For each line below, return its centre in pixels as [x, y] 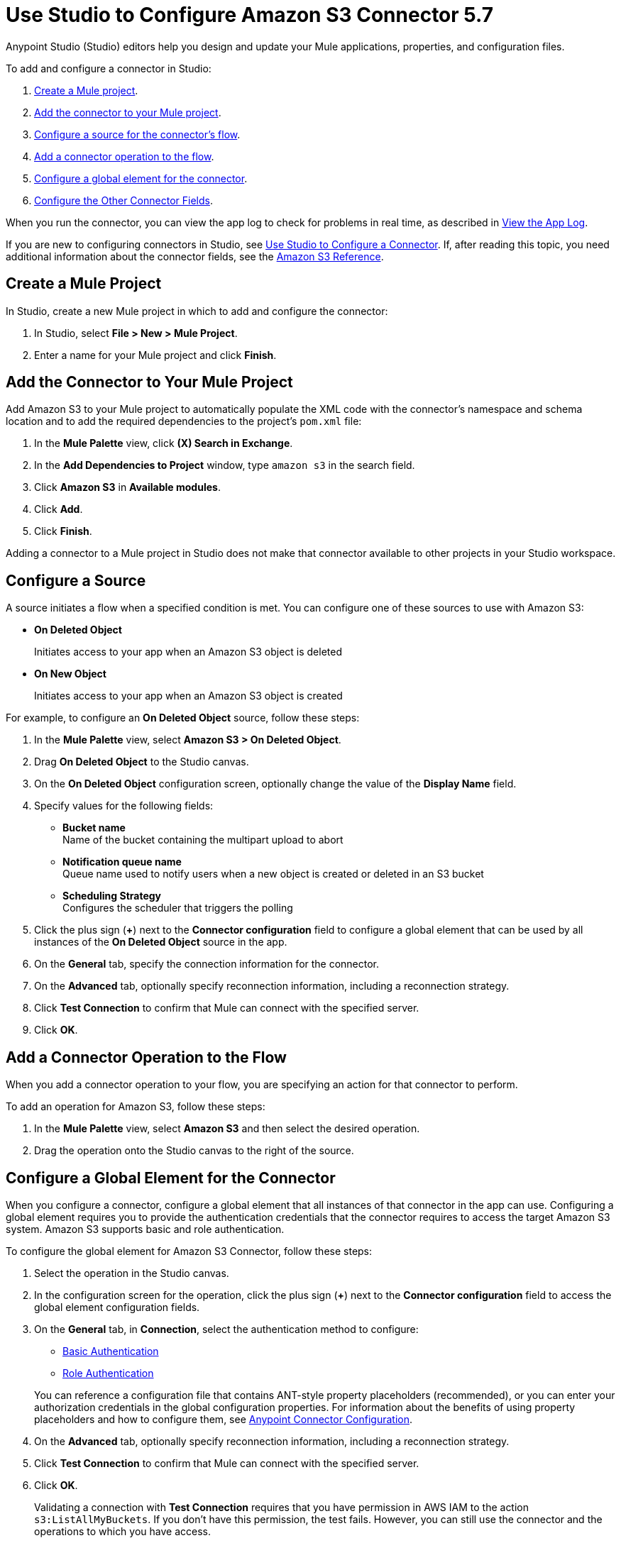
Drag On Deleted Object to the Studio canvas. [142, 762]
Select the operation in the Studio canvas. [132, 1273]
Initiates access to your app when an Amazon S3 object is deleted [188, 652]
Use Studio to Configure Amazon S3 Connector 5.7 [250, 15]
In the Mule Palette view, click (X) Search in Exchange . [164, 443]
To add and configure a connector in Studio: [109, 68]
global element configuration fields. [117, 1307]
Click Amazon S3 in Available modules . [127, 487]
